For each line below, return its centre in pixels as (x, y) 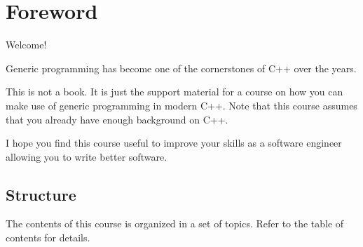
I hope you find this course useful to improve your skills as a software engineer (174, 143)
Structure (41, 194)
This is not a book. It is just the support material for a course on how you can (174, 92)
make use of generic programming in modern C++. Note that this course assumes (181, 105)
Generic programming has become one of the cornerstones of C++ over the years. (181, 68)
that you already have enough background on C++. (117, 119)
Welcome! (26, 45)
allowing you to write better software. (87, 156)
